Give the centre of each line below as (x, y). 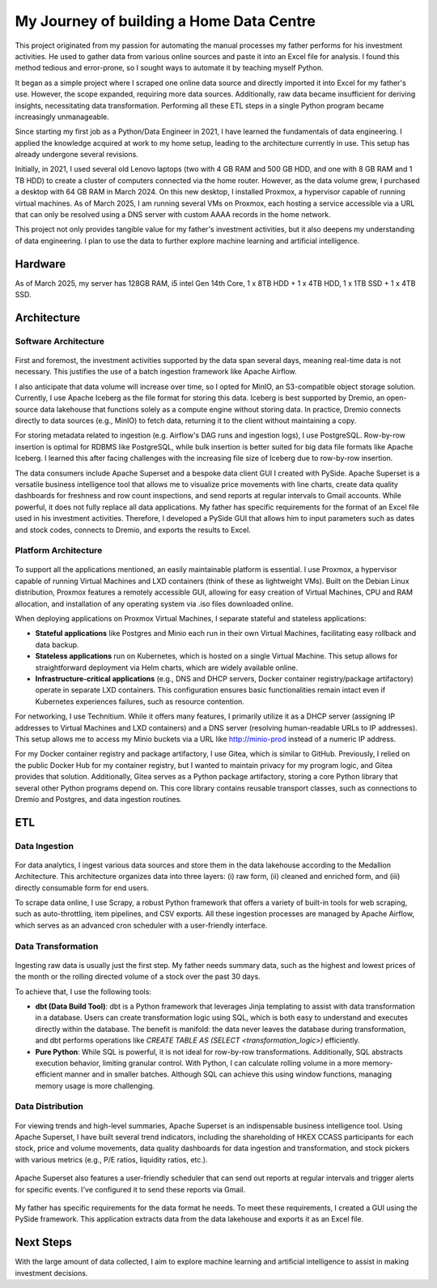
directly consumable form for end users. (82, 888)
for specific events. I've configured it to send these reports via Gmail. (130, 1189)
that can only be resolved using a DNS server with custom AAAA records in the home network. (173, 215)
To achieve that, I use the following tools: (83, 992)
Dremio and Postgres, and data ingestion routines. (98, 799)
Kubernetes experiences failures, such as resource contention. (140, 702)
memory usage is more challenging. (95, 1085)
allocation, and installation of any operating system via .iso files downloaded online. (154, 603)
